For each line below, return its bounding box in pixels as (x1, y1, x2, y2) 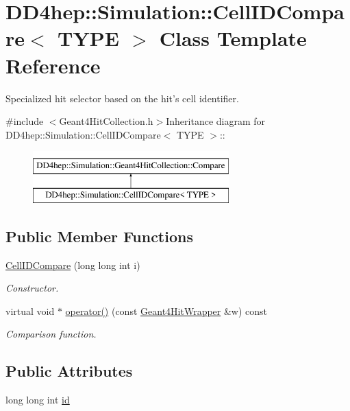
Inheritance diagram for (166, 114, 266, 128)
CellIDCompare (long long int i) (5, 257, 140, 272)
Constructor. (5, 281, 59, 295)
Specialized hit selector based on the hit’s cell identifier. (5, 91, 239, 105)
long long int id (5, 392, 70, 407)
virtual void (5, 303, 55, 318)
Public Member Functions (5, 225, 193, 246)
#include (5, 114, 44, 128)
